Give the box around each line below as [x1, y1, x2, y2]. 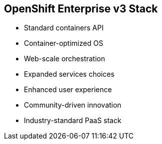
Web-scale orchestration [24, 54, 105, 63]
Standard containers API [24, 23, 104, 32]
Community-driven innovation [24, 101, 122, 110]
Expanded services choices [24, 70, 115, 79]
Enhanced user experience [24, 85, 112, 94]
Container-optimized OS [24, 39, 103, 48]
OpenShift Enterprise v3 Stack [4, 2, 158, 15]
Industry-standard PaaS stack [24, 116, 122, 125]
